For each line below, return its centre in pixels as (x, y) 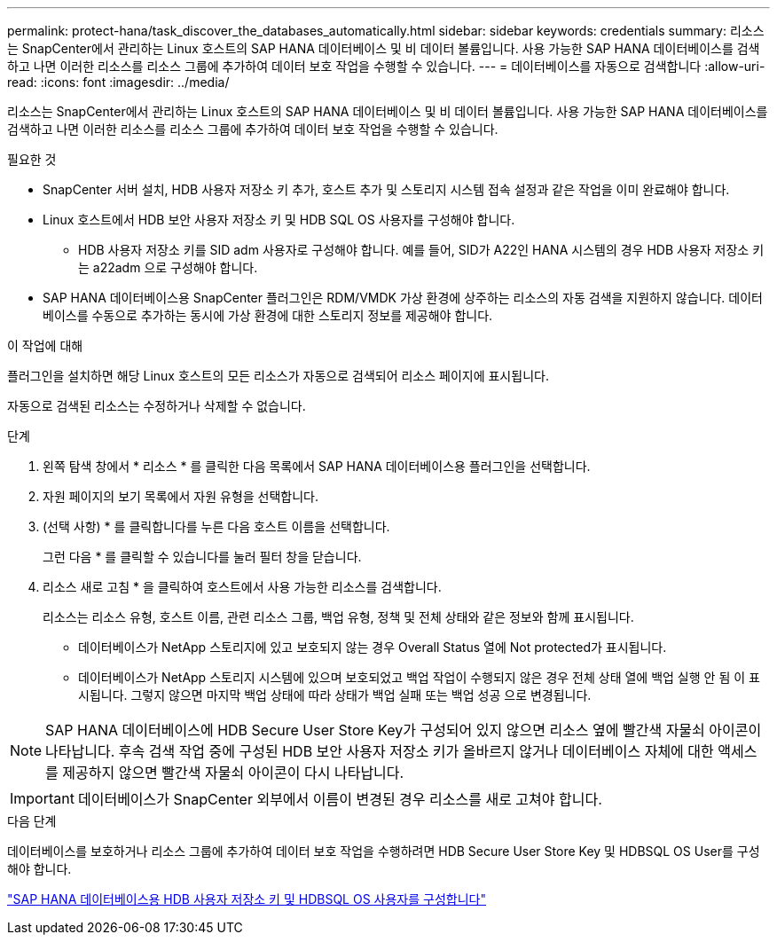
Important (42, 798)
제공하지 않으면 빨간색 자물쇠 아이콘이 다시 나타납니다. (233, 773)
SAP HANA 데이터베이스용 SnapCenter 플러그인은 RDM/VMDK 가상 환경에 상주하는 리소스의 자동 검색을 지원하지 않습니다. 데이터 (403, 298)
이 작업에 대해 (45, 345)
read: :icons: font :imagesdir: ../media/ (118, 82)
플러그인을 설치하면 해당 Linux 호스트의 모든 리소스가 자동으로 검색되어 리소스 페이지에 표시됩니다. (278, 376)
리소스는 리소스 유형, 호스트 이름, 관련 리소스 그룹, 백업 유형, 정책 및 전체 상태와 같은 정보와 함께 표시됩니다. (338, 617)
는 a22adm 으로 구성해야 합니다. (168, 267)
